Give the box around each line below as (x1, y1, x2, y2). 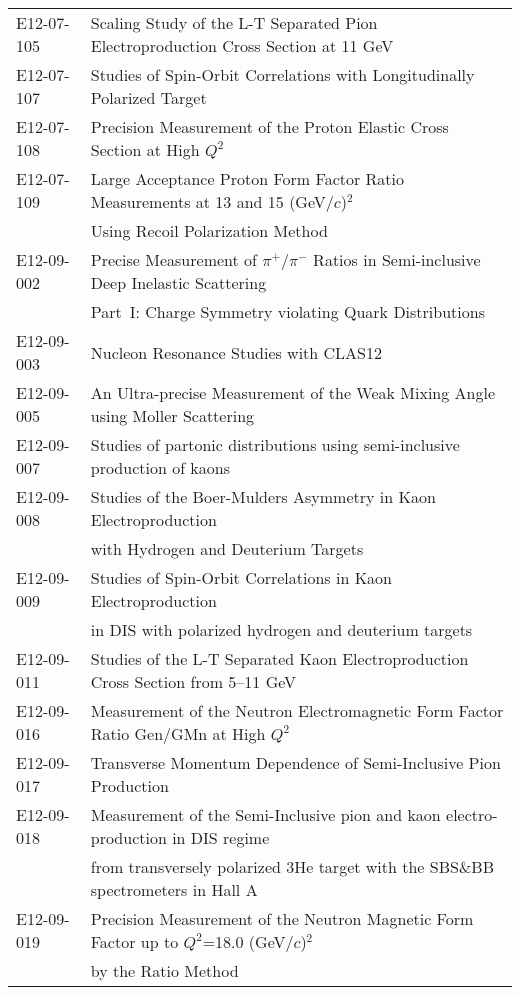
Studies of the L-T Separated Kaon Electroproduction (90, 647, 469, 670)
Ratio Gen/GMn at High (90, 722, 266, 745)
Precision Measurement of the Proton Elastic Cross (90, 115, 449, 138)
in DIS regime (172, 826, 270, 849)
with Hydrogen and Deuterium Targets (90, 537, 364, 560)
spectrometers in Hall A (90, 878, 258, 901)
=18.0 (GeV (202, 930, 286, 953)
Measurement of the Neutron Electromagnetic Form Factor (90, 699, 504, 722)
